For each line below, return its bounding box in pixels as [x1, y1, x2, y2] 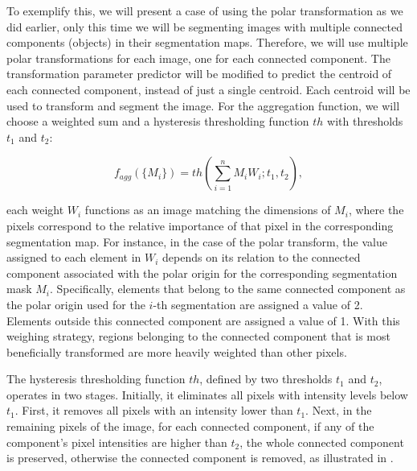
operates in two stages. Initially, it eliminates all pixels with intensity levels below [6, 386, 408, 403]
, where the [348, 201, 404, 218]
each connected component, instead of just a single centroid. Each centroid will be [6, 81, 411, 97]
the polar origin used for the [6, 295, 145, 312]
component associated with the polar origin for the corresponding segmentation [6, 264, 398, 281]
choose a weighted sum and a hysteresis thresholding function [6, 113, 309, 130]
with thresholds [327, 113, 403, 130]
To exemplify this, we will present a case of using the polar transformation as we [6, 2, 403, 19]
